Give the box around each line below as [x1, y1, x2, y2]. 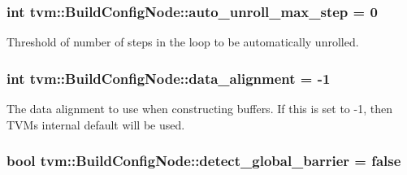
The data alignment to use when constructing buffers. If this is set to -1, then [6, 100, 392, 117]
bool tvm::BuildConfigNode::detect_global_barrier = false [6, 151, 401, 171]
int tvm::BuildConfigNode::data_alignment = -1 [6, 68, 331, 88]
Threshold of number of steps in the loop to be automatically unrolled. [6, 33, 359, 50]
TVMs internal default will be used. [6, 116, 185, 133]
